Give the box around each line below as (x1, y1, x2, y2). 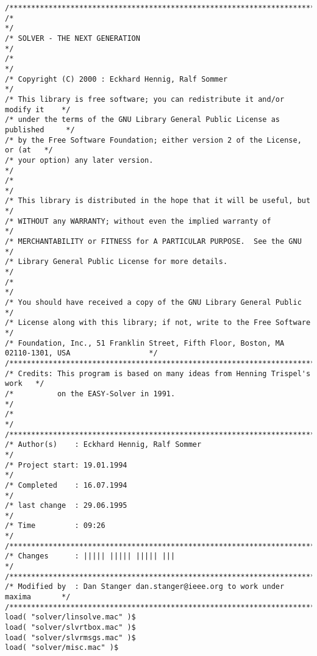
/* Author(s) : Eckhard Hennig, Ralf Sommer (5, 440, 202, 449)
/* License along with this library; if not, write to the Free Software (5, 318, 311, 327)
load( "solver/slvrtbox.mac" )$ (5, 623, 136, 632)
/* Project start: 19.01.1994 (5, 460, 127, 469)
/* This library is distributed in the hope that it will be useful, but (5, 196, 311, 205)
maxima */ (5, 593, 71, 602)
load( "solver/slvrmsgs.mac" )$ (5, 633, 136, 642)
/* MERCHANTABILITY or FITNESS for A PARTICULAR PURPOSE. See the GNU (5, 237, 302, 246)
